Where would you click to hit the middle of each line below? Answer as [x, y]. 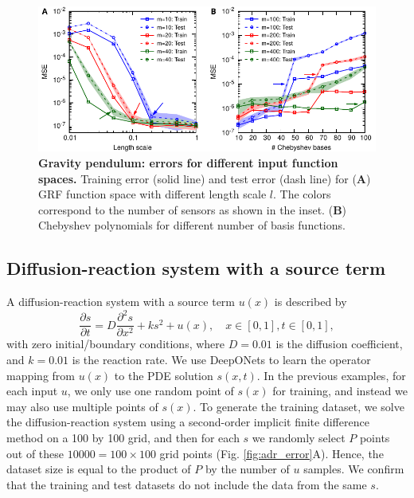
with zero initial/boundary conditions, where [116, 344]
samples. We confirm [354, 469]
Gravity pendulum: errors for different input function [188, 163]
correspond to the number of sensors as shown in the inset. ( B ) [193, 209]
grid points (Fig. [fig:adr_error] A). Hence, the [271, 453]
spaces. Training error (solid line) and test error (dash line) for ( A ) [205, 178]
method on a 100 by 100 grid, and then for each [123, 437]
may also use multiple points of [82, 406]
